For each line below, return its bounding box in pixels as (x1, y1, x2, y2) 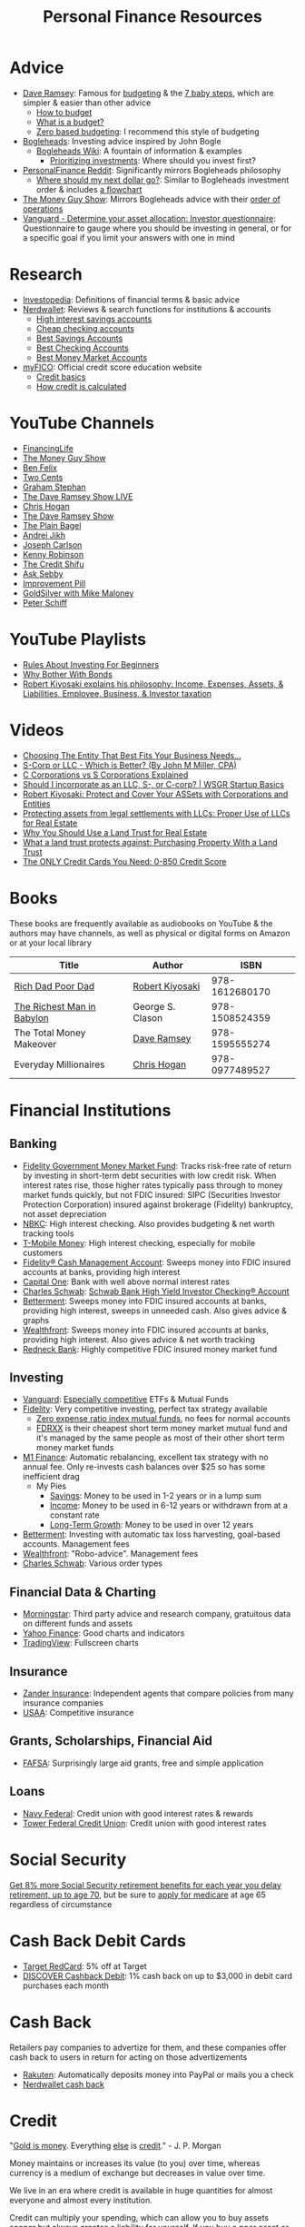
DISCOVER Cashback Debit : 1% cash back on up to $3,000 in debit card (22, 1970, 293, 1981)
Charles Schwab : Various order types (22, 1558, 163, 1569)
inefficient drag (22, 1471, 80, 1482)
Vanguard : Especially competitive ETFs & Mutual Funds (22, 1394, 229, 1405)
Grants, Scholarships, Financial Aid (9, 1733, 213, 1749)
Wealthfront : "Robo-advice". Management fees (22, 1549, 199, 1559)
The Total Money (14, 1026, 86, 1039)
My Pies (35, 1480, 66, 1491)
